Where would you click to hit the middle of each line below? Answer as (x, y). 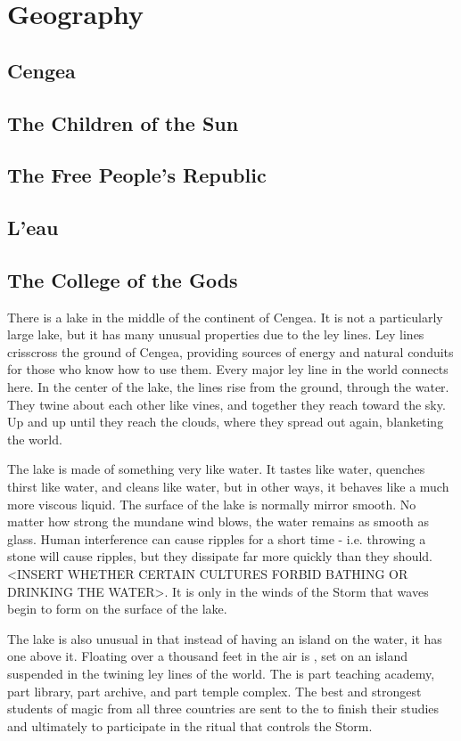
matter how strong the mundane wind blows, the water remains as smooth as (218, 521)
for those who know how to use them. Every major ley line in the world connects (228, 369)
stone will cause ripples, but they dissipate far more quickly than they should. (220, 556)
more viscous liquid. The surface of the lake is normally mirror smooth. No (212, 504)
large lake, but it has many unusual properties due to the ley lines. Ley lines (216, 334)
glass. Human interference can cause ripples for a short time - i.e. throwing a (217, 538)
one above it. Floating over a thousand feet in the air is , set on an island (207, 656)
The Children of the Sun (123, 122)
